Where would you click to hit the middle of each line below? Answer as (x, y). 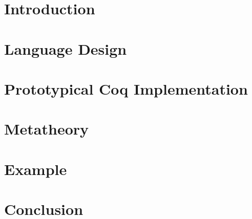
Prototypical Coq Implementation (126, 88)
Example (36, 169)
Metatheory (47, 129)
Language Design (66, 48)
